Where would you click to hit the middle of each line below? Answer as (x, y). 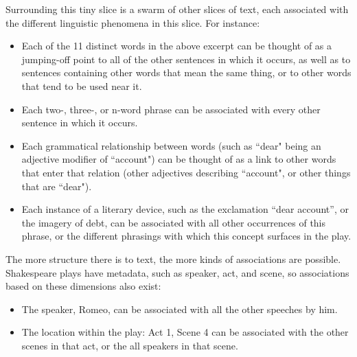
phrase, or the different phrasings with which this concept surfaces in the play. (186, 236)
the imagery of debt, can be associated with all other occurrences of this (174, 222)
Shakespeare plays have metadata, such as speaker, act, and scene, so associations (177, 272)
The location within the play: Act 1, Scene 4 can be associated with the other (185, 332)
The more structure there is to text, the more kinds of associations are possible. (173, 258)
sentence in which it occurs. (80, 123)
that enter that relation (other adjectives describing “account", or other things (186, 172)
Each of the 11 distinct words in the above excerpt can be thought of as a (177, 46)
